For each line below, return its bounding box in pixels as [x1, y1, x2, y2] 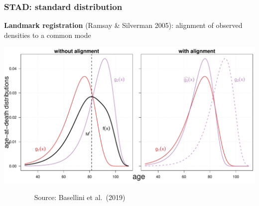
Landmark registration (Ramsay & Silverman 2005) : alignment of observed [4, 20, 243, 30]
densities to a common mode [4, 29, 91, 40]
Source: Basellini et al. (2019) [34, 192, 126, 202]
